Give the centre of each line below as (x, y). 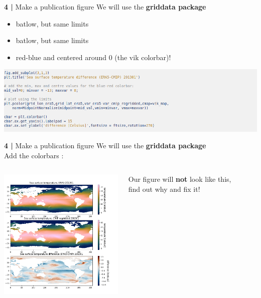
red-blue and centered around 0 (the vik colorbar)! (93, 57)
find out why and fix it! (164, 189)
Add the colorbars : (34, 155)
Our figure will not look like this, (180, 179)
